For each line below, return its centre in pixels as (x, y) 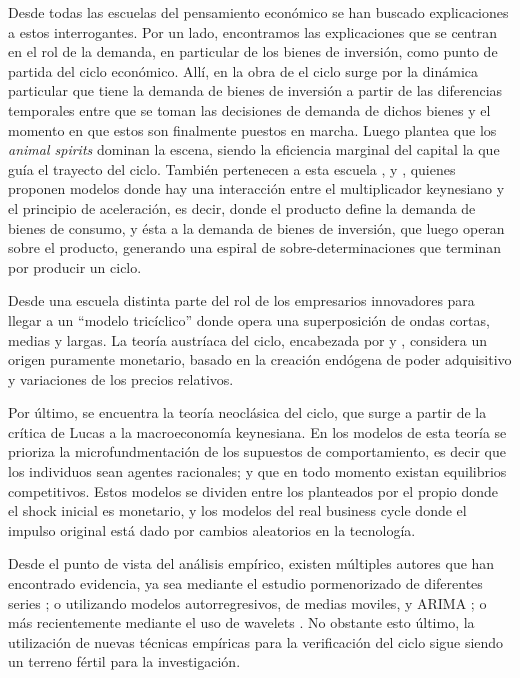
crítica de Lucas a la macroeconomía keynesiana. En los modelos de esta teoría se (257, 431)
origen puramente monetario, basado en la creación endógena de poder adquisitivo (260, 359)
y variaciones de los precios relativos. (121, 378)
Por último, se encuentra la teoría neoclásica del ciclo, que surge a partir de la (247, 412)
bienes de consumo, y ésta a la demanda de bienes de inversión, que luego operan (256, 227)
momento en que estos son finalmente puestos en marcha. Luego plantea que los (252, 129)
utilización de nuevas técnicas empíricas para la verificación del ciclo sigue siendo (256, 641)
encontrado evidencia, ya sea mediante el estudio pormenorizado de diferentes (245, 583)
